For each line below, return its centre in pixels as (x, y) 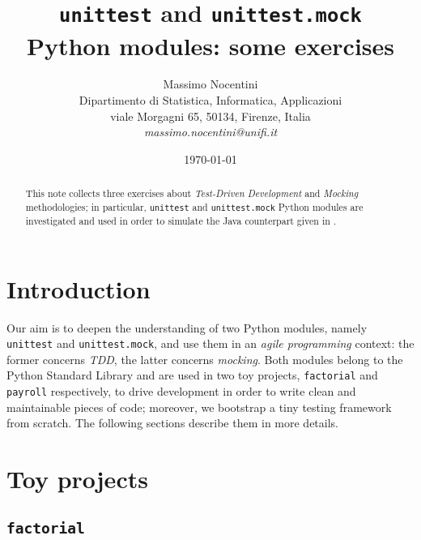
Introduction (79, 288)
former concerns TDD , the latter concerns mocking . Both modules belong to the (205, 359)
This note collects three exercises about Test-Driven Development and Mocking (192, 193)
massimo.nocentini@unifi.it (210, 132)
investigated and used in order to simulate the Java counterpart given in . (181, 221)
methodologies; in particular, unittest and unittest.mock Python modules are (194, 206)
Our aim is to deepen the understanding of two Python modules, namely (187, 327)
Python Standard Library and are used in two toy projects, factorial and (192, 375)
